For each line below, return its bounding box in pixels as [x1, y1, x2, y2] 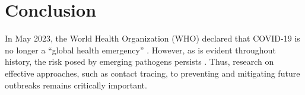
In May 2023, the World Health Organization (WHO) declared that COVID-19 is [5, 32, 300, 45]
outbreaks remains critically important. [5, 78, 147, 91]
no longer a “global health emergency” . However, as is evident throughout [5, 43, 276, 56]
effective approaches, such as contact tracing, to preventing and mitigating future [5, 66, 300, 79]
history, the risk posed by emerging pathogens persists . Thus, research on [5, 55, 274, 68]
